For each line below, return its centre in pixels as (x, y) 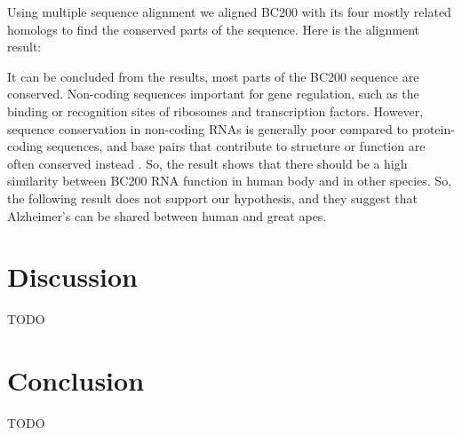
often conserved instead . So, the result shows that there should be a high (207, 163)
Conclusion (76, 380)
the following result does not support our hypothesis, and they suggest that (212, 198)
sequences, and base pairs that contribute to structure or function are (236, 146)
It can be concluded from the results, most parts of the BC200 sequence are (213, 76)
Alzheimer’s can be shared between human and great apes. (167, 215)
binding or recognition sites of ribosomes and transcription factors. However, (215, 111)
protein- (433, 128)
